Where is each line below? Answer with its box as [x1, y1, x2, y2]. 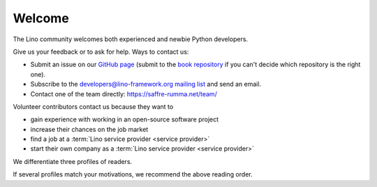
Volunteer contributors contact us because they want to [13, 102, 174, 111]
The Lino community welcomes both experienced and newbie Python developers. [13, 35, 248, 43]
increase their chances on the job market [30, 125, 149, 133]
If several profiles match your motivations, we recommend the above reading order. [13, 170, 253, 179]
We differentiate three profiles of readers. [13, 157, 133, 165]
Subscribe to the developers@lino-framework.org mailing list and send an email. [30, 80, 262, 89]
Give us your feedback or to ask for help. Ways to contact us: [13, 47, 189, 56]
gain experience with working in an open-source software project [30, 115, 219, 124]
